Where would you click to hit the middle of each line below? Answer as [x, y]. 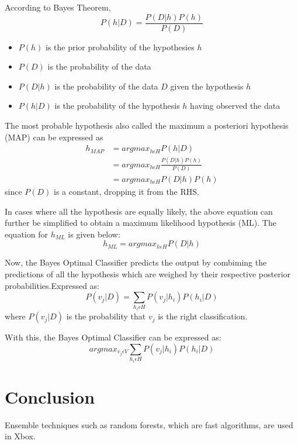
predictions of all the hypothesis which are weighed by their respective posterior [148, 273]
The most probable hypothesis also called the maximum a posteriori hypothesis [147, 125]
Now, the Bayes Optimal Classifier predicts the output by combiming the [136, 262]
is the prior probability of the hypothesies [120, 47]
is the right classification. [203, 316]
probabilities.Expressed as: [52, 285]
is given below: [94, 234]
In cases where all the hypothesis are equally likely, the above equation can [139, 211]
